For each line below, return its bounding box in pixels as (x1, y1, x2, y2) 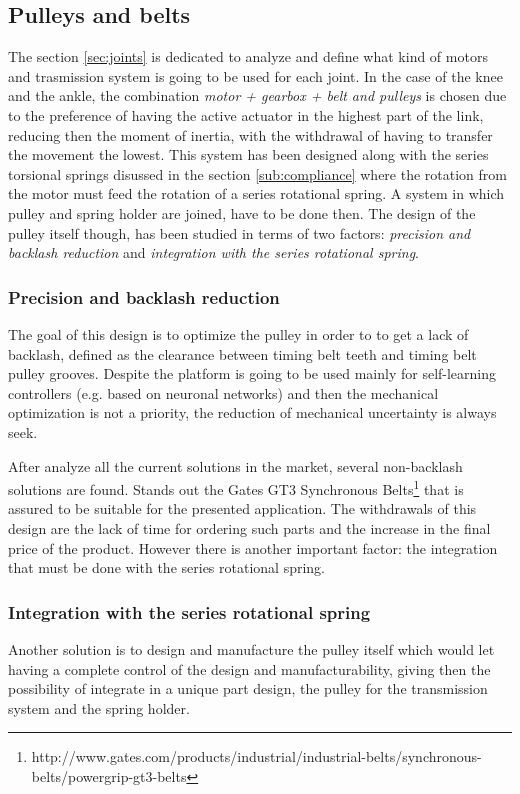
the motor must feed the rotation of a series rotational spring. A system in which (8, 183, 505, 204)
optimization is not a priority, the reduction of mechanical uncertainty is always (8, 402, 497, 423)
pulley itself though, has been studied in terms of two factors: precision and (8, 222, 471, 243)
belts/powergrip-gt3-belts (31, 765, 187, 786)
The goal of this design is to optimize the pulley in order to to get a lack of (8, 323, 469, 344)
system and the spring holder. (8, 697, 190, 718)
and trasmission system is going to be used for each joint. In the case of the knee (8, 65, 503, 86)
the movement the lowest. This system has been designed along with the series (8, 144, 489, 165)
